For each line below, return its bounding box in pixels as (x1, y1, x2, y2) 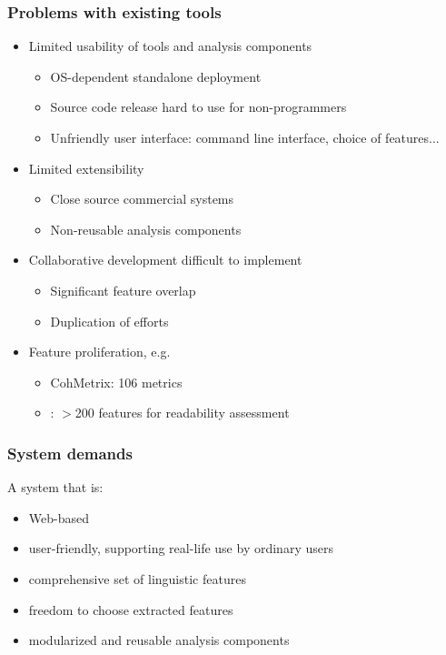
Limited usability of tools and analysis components (28, 36, 312, 55)
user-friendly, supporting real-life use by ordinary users (28, 539, 333, 558)
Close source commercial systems (50, 189, 234, 208)
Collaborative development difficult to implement (28, 250, 302, 269)
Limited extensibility (28, 158, 144, 177)
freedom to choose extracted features (28, 600, 233, 619)
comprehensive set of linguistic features (28, 569, 246, 588)
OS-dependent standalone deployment (50, 66, 262, 86)
